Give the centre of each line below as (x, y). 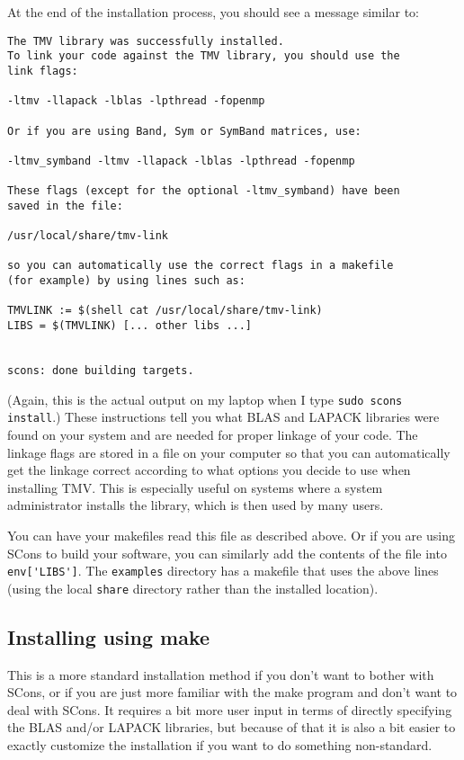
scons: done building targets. (101, 371)
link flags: (43, 71)
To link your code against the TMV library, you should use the (204, 56)
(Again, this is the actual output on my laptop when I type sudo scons (205, 399)
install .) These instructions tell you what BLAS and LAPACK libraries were (223, 417)
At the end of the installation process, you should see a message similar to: (213, 12)
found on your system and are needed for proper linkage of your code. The (213, 434)
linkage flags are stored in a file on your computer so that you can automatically (229, 452)
